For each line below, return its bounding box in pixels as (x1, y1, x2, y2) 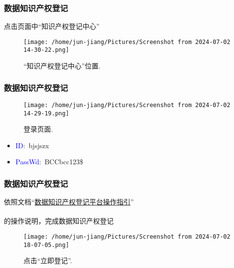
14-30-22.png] (23, 46, 70, 54)
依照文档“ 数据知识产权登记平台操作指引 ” (4, 197, 134, 207)
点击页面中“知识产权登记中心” (4, 21, 100, 31)
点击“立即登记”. (23, 255, 72, 266)
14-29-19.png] (23, 110, 70, 117)
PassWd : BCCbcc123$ (15, 156, 83, 167)
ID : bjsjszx (15, 140, 49, 150)
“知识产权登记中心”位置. (23, 61, 101, 71)
